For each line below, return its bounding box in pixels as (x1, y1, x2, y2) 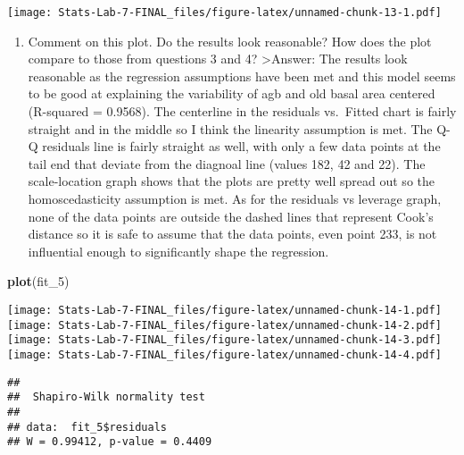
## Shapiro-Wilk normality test (7, 391, 205, 404)
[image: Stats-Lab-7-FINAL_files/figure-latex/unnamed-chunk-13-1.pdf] (7, 6, 442, 19)
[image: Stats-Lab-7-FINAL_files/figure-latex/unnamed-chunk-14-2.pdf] (7, 318, 442, 332)
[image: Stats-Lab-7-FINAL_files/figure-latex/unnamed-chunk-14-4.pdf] (7, 348, 442, 361)
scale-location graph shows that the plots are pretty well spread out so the (28, 172, 435, 190)
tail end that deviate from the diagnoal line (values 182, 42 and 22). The (28, 154, 426, 173)
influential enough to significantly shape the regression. (28, 241, 329, 260)
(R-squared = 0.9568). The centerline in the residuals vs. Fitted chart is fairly (28, 102, 457, 121)
